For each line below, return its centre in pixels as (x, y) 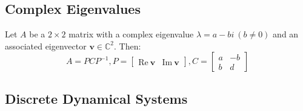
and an (286, 34)
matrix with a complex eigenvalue (131, 34)
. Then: (128, 46)
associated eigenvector (46, 46)
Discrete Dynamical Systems (96, 98)
